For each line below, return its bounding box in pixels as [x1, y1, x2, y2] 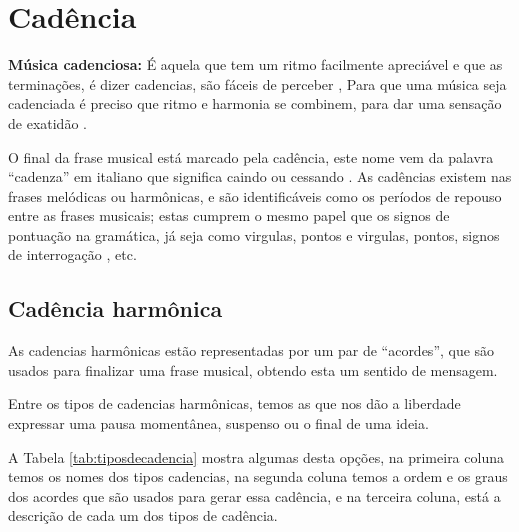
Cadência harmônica [8, 293, 223, 324]
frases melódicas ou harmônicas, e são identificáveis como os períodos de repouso [8, 185, 502, 206]
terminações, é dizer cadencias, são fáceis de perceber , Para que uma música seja [8, 73, 507, 94]
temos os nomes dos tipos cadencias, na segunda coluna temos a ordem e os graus [8, 466, 508, 487]
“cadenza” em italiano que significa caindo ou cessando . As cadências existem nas [8, 166, 512, 187]
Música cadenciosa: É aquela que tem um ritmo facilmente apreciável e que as [8, 54, 503, 75]
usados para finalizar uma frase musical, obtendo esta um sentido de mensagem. [8, 359, 498, 380]
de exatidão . [8, 112, 87, 133]
